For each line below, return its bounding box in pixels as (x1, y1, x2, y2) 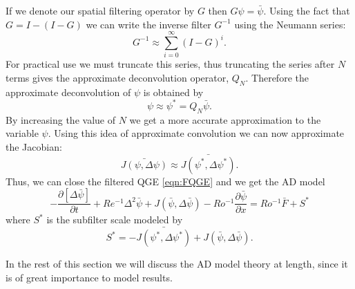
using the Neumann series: (234, 17, 346, 31)
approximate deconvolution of (6, 84, 131, 99)
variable (6, 126, 39, 140)
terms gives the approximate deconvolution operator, (6, 70, 229, 84)
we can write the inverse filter (86, 17, 211, 31)
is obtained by (143, 84, 204, 99)
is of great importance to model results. (6, 270, 173, 284)
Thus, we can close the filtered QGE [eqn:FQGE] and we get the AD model (6, 174, 325, 188)
